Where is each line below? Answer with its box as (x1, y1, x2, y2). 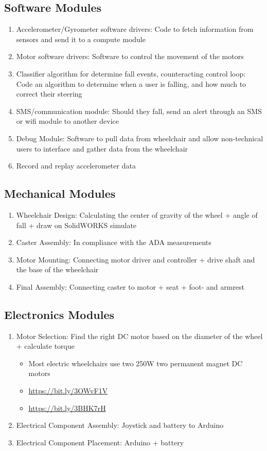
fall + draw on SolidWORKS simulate (16, 219, 137, 230)
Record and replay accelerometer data (16, 160, 136, 171)
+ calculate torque (16, 341, 75, 351)
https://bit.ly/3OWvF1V (28, 385, 108, 396)
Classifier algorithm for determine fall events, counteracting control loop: (16, 68, 246, 79)
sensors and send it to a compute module (16, 33, 146, 44)
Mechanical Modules (4, 185, 116, 201)
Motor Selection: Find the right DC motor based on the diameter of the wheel (16, 330, 263, 341)
